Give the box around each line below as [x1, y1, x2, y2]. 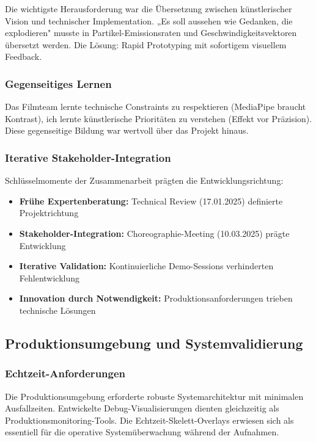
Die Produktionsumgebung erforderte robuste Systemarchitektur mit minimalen [5, 389, 304, 402]
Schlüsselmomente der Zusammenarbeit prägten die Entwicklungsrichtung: [5, 174, 284, 187]
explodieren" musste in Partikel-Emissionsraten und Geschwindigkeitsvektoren [5, 26, 297, 39]
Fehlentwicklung [19, 271, 80, 284]
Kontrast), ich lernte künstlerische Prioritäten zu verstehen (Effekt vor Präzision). [5, 112, 312, 125]
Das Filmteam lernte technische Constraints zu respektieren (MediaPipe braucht [5, 100, 306, 113]
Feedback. [5, 50, 42, 63]
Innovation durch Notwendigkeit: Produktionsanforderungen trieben [19, 292, 293, 305]
